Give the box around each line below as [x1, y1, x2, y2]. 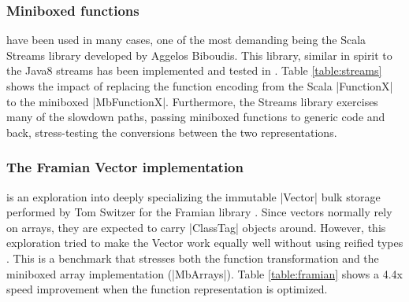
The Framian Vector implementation [6, 157, 244, 177]
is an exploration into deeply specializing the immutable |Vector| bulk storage [6, 188, 381, 204]
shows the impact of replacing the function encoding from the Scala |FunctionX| [6, 78, 393, 94]
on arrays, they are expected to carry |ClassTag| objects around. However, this [6, 219, 386, 235]
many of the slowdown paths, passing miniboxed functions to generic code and [6, 109, 385, 125]
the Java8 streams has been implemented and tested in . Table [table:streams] [6, 62, 382, 79]
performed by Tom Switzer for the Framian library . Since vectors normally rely [6, 204, 392, 220]
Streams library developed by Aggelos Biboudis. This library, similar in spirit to [6, 46, 392, 63]
